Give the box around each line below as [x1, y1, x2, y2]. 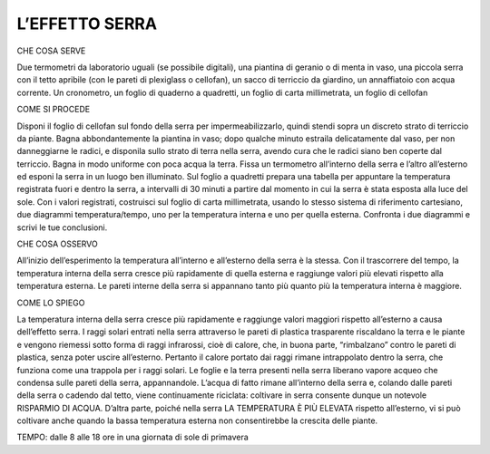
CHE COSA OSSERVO [16, 238, 99, 249]
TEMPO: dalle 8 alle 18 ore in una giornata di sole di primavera [16, 431, 249, 443]
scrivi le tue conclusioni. [16, 222, 108, 233]
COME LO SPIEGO [16, 297, 85, 308]
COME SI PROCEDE [16, 104, 91, 115]
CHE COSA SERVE [16, 45, 86, 56]
